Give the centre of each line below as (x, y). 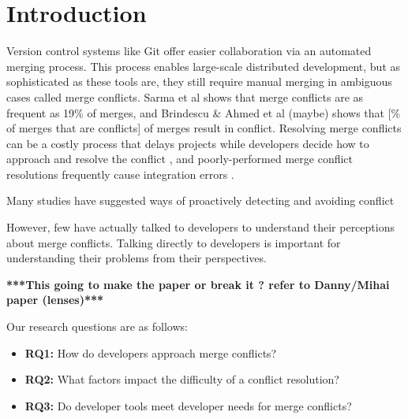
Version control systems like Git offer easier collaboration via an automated (189, 51)
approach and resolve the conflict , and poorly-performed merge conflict (180, 159)
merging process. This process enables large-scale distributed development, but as (204, 66)
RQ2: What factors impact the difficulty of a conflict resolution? (182, 379)
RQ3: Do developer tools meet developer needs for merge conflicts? (188, 405)
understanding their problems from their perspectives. (137, 258)
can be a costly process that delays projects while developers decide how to (188, 143)
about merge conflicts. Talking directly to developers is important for (174, 242)
